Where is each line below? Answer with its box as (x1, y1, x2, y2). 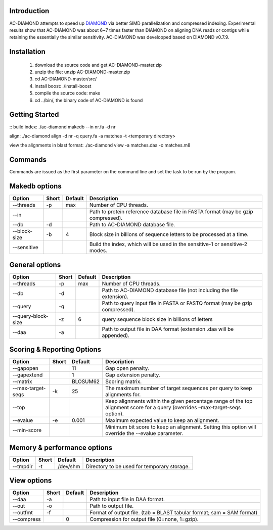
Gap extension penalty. (105, 371, 160, 378)
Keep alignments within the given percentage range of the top (105, 398, 253, 405)
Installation (9, 47, 45, 56)
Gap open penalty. (105, 365, 149, 372)
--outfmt (12, 509, 33, 516)
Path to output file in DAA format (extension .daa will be (102, 325, 234, 332)
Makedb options (9, 182, 62, 190)
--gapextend (12, 371, 43, 378)
